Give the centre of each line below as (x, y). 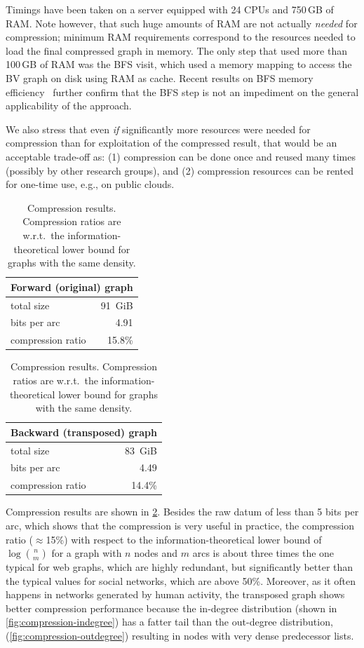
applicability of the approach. (69, 106)
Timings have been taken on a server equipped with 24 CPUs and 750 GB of (170, 9)
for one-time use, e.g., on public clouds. (90, 184)
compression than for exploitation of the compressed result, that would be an (171, 143)
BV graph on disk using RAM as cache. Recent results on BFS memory (160, 77)
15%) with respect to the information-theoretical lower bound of (184, 539)
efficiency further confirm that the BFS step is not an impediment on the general (182, 92)
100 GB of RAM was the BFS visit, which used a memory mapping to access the (179, 64)
